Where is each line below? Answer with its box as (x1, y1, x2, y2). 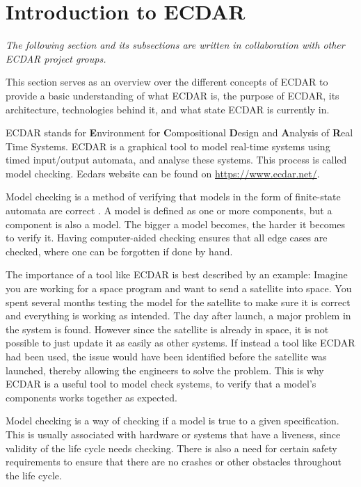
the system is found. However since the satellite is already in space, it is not (6, 321, 329, 336)
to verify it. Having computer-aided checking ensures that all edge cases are (6, 230, 328, 245)
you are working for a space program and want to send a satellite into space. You (6, 281, 352, 296)
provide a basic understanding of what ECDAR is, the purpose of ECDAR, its (6, 88, 339, 102)
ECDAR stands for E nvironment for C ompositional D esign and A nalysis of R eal (6, 125, 353, 140)
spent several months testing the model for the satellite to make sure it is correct (6, 294, 351, 309)
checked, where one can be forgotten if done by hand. (6, 243, 233, 258)
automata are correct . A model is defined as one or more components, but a (6, 203, 332, 218)
